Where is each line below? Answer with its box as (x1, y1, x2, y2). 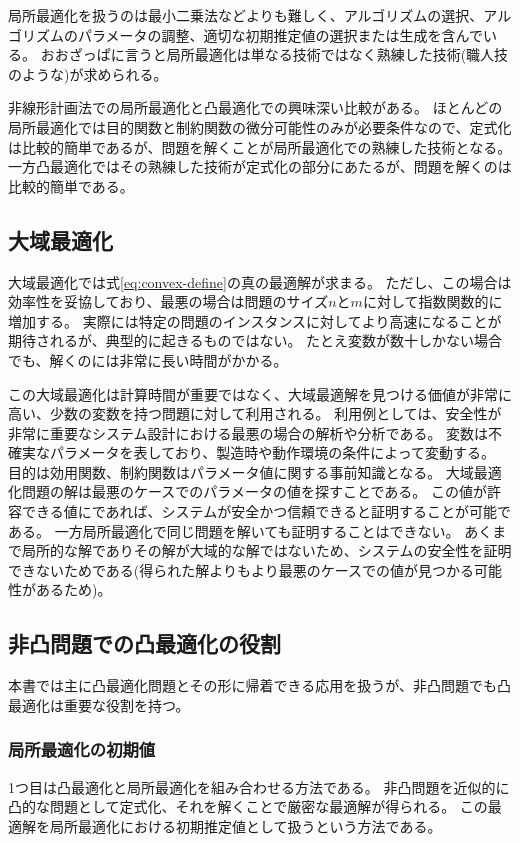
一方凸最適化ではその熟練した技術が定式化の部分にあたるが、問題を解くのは (8, 156, 512, 177)
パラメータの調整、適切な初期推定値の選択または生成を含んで (77, 24, 483, 45)
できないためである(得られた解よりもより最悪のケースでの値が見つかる (8, 559, 475, 580)
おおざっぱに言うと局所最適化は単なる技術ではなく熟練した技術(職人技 (40, 44, 509, 65)
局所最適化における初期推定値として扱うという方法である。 (49, 815, 442, 836)
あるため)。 (35, 579, 112, 600)
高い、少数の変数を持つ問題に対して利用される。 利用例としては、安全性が (8, 403, 502, 424)
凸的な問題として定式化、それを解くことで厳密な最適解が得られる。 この (8, 796, 488, 817)
